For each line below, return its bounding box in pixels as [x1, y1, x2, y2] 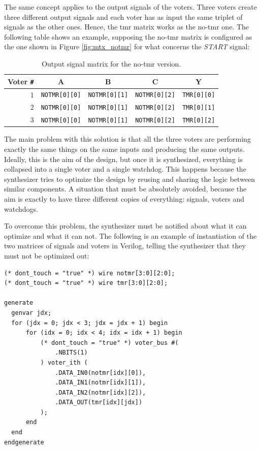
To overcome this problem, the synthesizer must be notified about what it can [4, 220, 247, 231]
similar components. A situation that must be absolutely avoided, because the [4, 183, 247, 194]
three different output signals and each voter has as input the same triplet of [4, 11, 243, 22]
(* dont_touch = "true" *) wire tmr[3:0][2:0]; [4, 279, 168, 287]
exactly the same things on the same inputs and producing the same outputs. [4, 144, 245, 154]
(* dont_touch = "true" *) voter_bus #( [40, 339, 179, 346]
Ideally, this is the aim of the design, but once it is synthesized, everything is [4, 153, 243, 164]
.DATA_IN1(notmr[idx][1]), [55, 379, 146, 387]
